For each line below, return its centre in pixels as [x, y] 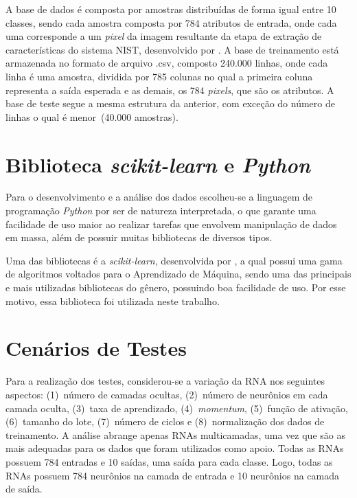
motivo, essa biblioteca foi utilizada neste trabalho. [113, 301]
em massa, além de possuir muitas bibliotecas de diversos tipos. [139, 237]
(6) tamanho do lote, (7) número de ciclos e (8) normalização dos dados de [165, 421]
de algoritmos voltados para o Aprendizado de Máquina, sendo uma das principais [178, 274]
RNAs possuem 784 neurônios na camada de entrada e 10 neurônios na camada [172, 475]
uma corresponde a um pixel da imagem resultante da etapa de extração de [164, 36]
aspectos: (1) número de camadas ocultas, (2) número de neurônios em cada [167, 394]
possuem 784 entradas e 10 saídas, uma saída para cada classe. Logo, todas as [169, 461]
